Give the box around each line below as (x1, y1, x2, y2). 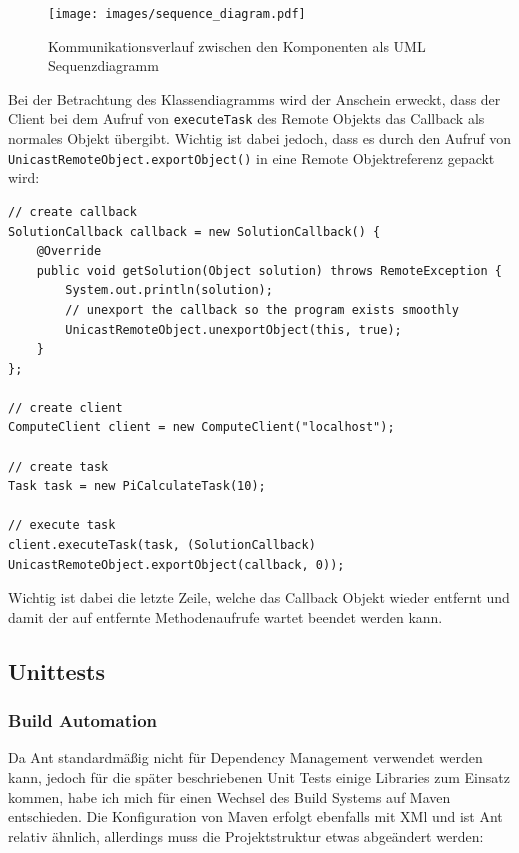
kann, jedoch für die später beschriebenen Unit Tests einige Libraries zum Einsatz (8, 767, 510, 787)
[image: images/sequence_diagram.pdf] (48, 7, 306, 21)
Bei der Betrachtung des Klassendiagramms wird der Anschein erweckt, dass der (8, 88, 501, 109)
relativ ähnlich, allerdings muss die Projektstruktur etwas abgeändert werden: (8, 825, 484, 846)
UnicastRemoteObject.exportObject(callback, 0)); (8, 557, 345, 572)
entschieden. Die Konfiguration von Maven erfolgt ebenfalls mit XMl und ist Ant (8, 806, 503, 827)
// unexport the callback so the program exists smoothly (65, 302, 460, 317)
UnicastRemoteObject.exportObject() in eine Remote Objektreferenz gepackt (8, 147, 495, 168)
